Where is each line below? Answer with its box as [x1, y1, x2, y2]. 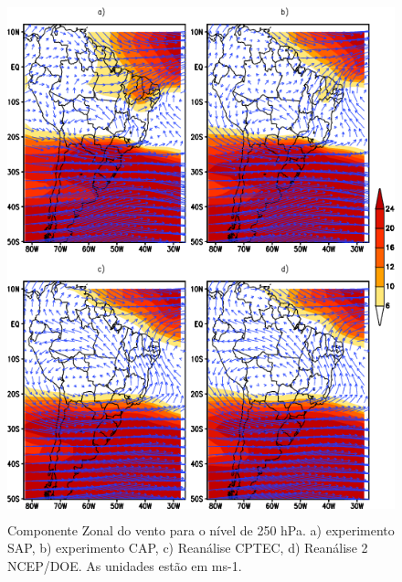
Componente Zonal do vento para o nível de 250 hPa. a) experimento [7, 520, 395, 539]
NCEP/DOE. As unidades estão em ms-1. [7, 556, 242, 575]
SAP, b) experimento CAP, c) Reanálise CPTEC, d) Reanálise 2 [7, 538, 368, 557]
